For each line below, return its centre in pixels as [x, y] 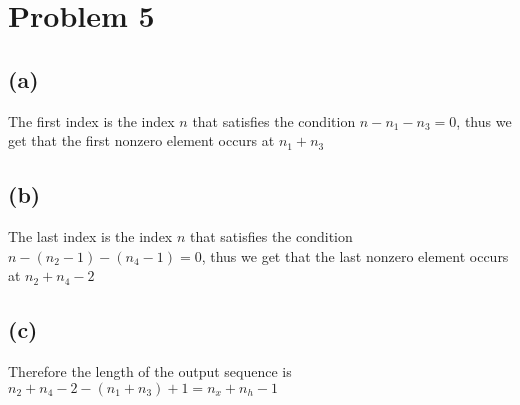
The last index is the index [90, 235]
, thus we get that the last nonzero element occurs [355, 255]
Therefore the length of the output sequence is [150, 370]
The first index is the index [91, 120]
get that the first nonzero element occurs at [141, 140]
